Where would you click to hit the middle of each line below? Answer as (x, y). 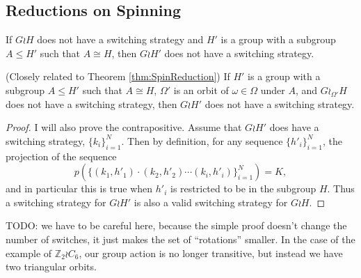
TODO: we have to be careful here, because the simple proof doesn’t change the (176, 225)
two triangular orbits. (51, 267)
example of (29, 253)
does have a (294, 127)
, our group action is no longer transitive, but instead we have (211, 253)
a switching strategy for (56, 202)
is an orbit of (201, 90)
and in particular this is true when (79, 188)
